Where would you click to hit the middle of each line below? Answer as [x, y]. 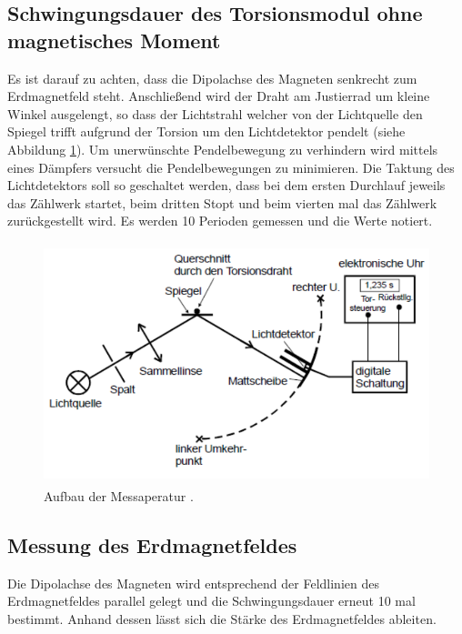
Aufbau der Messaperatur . [119, 496]
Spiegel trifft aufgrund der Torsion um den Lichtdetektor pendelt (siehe [206, 131]
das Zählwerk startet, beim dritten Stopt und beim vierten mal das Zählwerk [222, 202]
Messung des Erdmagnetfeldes [152, 545]
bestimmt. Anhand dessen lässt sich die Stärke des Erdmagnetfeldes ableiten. [222, 619]
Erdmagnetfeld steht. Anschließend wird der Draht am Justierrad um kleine [219, 96]
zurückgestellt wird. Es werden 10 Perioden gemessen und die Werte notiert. [220, 221]
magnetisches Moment [114, 40]
